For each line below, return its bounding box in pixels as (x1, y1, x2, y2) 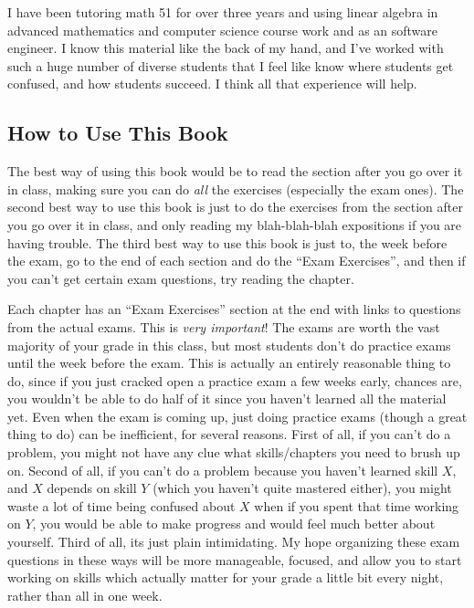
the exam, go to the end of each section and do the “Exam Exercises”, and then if (7, 251, 466, 270)
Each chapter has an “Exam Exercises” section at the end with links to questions (7, 299, 461, 319)
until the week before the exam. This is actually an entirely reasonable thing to (7, 353, 451, 372)
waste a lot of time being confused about (7, 496, 236, 515)
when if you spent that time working (254, 496, 459, 515)
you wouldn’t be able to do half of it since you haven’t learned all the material (7, 389, 447, 408)
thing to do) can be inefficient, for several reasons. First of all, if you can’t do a (7, 425, 451, 444)
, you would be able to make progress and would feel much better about (32, 514, 436, 533)
